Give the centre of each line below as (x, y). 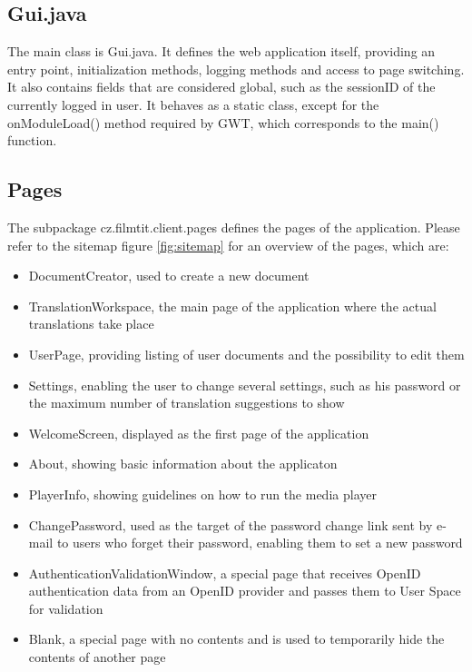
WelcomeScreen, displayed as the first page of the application (199, 433)
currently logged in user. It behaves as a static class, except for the (193, 104)
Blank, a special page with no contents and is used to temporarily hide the (236, 639)
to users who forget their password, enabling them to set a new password (260, 543)
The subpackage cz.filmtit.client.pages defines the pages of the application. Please (234, 227)
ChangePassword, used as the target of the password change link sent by (231, 524)
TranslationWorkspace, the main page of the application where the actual (232, 306)
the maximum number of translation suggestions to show (187, 403)
